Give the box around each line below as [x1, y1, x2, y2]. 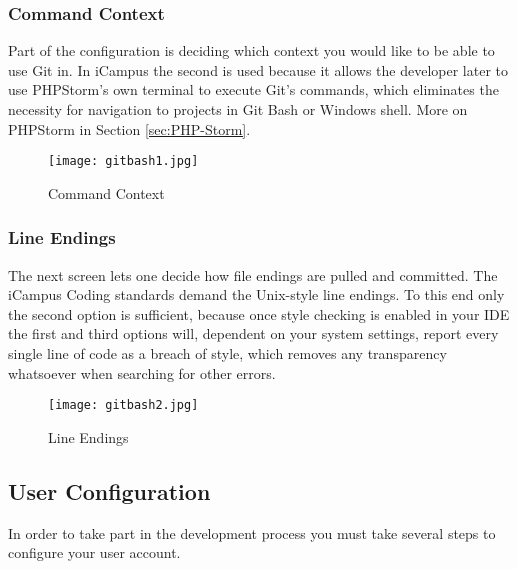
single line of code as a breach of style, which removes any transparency [8, 343, 447, 364]
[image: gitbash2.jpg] [48, 398, 199, 413]
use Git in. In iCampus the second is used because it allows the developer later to [8, 59, 508, 80]
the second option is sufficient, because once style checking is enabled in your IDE [8, 303, 510, 324]
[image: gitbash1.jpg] [48, 154, 199, 169]
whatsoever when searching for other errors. [8, 362, 276, 383]
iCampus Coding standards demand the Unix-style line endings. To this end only [8, 284, 505, 305]
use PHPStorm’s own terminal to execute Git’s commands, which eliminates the [8, 79, 499, 100]
